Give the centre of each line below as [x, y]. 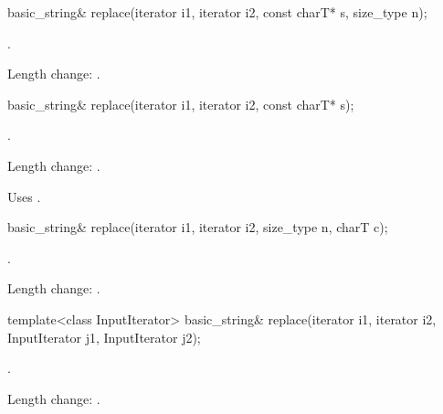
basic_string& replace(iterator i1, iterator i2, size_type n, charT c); [198, 227]
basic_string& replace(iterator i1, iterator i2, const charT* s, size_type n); [217, 12]
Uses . [24, 196]
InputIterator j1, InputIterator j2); [104, 337]
